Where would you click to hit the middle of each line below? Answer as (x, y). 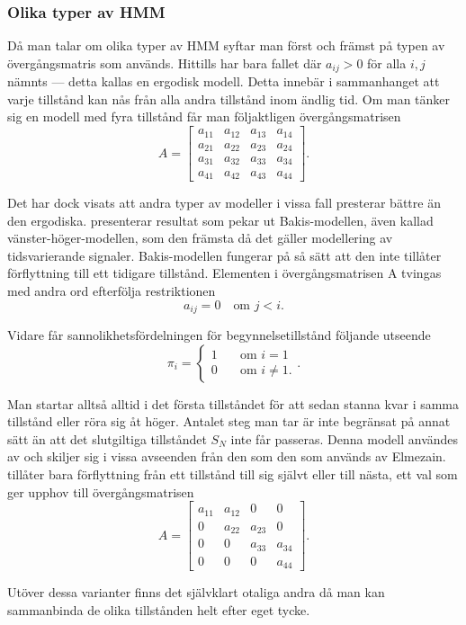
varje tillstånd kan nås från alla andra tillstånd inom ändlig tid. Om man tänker (229, 98)
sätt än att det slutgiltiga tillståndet (107, 438)
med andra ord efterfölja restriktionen (112, 290)
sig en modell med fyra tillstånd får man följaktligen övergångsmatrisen (204, 116)
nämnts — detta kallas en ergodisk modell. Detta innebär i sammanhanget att (224, 81)
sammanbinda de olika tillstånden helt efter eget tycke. (159, 609)
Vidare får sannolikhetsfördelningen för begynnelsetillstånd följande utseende (219, 335)
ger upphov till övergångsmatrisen (101, 491)
